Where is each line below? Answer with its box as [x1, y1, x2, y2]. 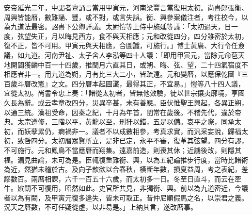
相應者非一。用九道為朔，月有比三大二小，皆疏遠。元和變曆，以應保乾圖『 [4, 69, 241, 79]
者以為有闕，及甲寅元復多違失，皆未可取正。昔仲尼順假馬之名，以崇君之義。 [4, 192, 248, 202]
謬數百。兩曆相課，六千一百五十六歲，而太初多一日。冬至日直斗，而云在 [4, 173, 235, 183]
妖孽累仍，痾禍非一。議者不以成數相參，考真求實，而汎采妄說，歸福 [24, 126, 241, 136]
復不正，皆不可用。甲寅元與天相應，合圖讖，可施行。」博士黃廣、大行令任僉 [4, 40, 245, 50]
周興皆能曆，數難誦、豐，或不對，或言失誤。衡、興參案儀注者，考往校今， [4, 12, 241, 22]
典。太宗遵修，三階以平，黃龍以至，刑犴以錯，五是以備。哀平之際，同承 [4, 116, 235, 127]
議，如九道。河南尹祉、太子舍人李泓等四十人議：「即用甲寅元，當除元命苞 [4, 50, 238, 60]
